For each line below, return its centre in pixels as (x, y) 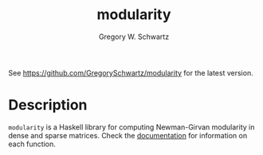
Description (48, 105)
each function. (32, 144)
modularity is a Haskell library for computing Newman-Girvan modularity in (131, 127)
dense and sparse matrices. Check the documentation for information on (128, 135)
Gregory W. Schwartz (134, 37)
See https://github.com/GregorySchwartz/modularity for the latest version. (131, 72)
